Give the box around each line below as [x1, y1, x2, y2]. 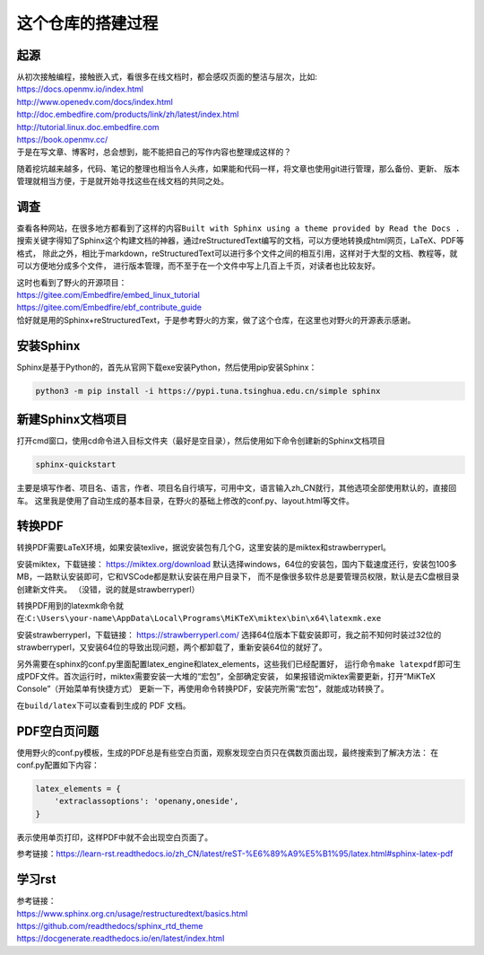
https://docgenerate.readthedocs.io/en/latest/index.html [16, 933, 225, 944]
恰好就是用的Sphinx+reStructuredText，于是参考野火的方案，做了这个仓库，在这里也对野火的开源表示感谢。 [16, 314, 416, 325]
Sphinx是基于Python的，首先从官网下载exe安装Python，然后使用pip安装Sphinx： [16, 362, 317, 372]
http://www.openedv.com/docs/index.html [16, 96, 174, 107]
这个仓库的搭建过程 [16, 13, 159, 33]
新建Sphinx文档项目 [16, 412, 128, 427]
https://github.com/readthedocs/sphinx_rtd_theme [16, 920, 203, 931]
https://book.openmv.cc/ [16, 135, 108, 145]
